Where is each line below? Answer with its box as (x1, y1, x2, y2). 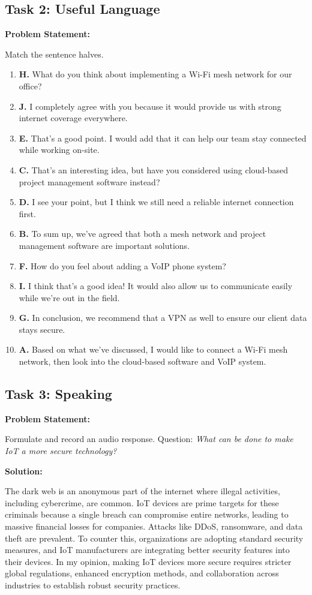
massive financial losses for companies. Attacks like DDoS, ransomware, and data (5, 520, 303, 533)
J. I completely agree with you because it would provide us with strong (19, 100, 281, 112)
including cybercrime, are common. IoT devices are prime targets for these (5, 496, 279, 509)
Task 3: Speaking (5, 384, 112, 403)
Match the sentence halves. (5, 47, 104, 60)
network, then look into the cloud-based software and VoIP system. (19, 355, 266, 368)
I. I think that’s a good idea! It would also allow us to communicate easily (19, 280, 293, 292)
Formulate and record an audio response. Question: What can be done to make (5, 432, 293, 445)
